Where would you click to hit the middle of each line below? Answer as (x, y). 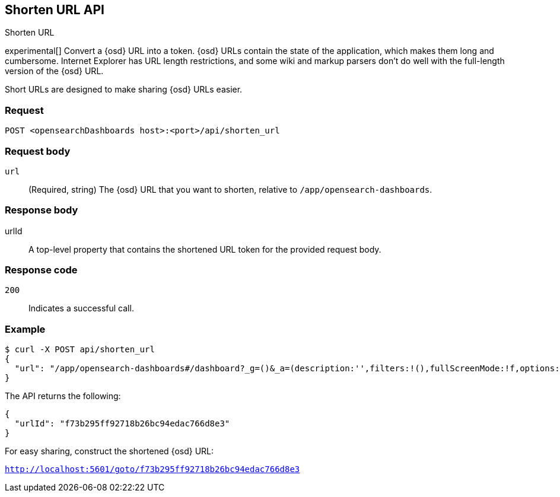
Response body (42, 210)
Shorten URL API (55, 10)
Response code (41, 270)
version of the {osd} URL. (54, 71)
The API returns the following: (63, 396)
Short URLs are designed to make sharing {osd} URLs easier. (124, 90)
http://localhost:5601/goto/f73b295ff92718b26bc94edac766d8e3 (152, 469)
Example (25, 329)
